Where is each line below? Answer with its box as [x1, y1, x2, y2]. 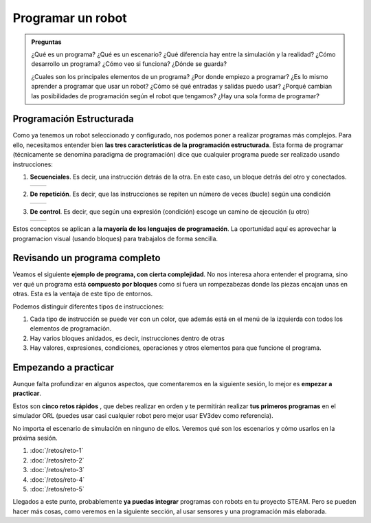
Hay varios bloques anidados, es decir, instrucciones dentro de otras [30, 334, 225, 342]
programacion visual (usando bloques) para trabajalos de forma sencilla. [12, 234, 218, 243]
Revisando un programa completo [12, 252, 161, 264]
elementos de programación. [30, 324, 112, 333]
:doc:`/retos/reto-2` [30, 456, 85, 464]
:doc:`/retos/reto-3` [30, 466, 85, 474]
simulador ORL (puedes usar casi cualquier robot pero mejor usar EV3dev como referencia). [12, 412, 274, 420]
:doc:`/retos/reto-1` [30, 447, 84, 455]
